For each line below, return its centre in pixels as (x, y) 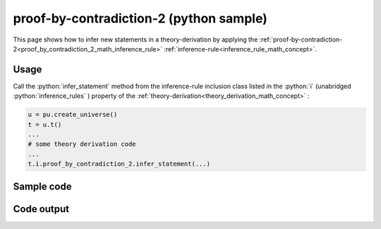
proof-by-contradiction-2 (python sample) (140, 18)
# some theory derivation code (82, 144)
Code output (41, 209)
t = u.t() (45, 124)
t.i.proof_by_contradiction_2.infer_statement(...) (119, 164)
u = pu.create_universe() (73, 115)
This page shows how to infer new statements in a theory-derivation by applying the (135, 39)
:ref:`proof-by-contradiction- (301, 39)
